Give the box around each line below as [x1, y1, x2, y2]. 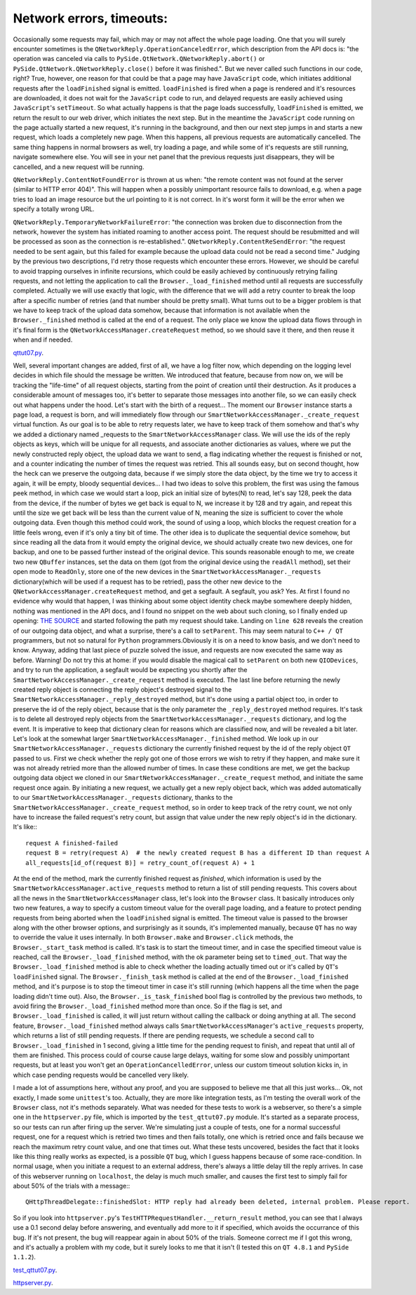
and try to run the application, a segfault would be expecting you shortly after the [13, 666, 248, 674]
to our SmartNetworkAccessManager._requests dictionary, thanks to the [13, 793, 233, 802]
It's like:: [13, 823, 38, 831]
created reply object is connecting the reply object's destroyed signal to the [13, 685, 232, 694]
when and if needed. [13, 335, 73, 344]
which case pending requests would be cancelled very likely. [13, 1071, 189, 1079]
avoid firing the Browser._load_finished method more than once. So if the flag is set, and [13, 1002, 283, 1010]
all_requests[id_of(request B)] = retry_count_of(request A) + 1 [25, 859, 255, 866]
